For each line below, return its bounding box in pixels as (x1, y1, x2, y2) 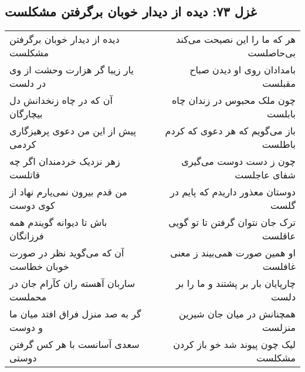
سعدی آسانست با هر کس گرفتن (9, 337, 140, 351)
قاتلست (9, 168, 40, 182)
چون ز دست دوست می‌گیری (181, 154, 296, 168)
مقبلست (262, 76, 296, 90)
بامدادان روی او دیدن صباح (189, 63, 296, 77)
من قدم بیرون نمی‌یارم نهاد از (9, 185, 127, 199)
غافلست (262, 259, 296, 273)
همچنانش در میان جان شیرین (179, 307, 296, 321)
